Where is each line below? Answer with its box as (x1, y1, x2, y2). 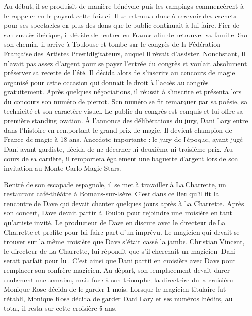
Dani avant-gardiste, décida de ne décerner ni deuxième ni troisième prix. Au (4, 143, 233, 154)
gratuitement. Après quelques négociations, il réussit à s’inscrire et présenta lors (4, 87, 242, 97)
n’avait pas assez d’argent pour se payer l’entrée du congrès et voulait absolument (4, 58, 247, 68)
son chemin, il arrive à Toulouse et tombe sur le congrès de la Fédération (4, 39, 220, 49)
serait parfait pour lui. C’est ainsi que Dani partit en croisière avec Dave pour (4, 255, 235, 265)
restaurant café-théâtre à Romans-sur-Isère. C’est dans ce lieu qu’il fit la (4, 189, 219, 199)
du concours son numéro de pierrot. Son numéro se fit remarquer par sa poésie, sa (4, 96, 248, 106)
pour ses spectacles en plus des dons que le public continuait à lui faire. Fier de (4, 20, 240, 30)
